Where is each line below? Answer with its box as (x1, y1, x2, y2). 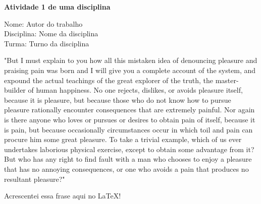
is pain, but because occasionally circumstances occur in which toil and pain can (4, 124, 253, 134)
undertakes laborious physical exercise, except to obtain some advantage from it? (4, 144, 254, 154)
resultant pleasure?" (4, 173, 65, 184)
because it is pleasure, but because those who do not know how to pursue (4, 94, 231, 105)
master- (215, 75, 239, 85)
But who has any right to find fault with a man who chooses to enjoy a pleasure (4, 154, 252, 164)
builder (4, 85, 26, 95)
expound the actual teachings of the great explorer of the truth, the (4, 75, 214, 85)
